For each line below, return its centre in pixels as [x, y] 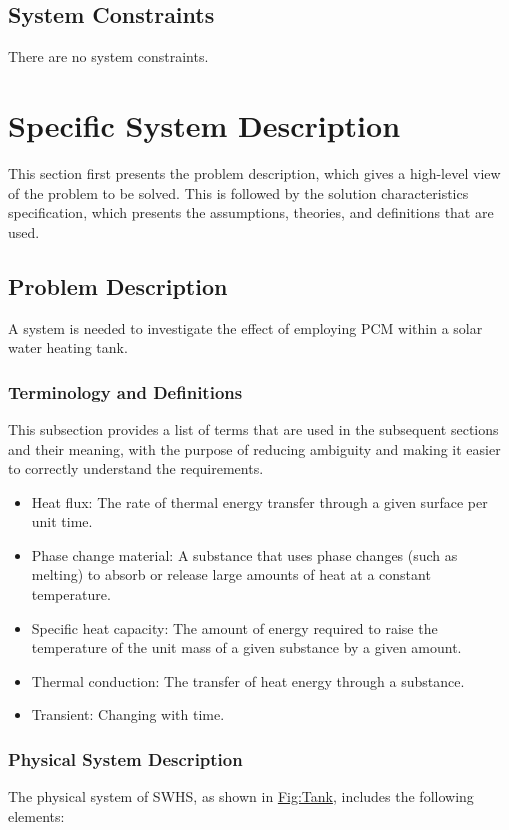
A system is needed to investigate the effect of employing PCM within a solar [245, 327]
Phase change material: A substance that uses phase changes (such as [244, 554]
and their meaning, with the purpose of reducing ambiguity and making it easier [254, 448]
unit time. [62, 521]
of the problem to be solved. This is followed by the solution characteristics [238, 192]
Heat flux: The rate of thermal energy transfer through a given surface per [259, 501]
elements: [36, 815]
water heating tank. [68, 347]
